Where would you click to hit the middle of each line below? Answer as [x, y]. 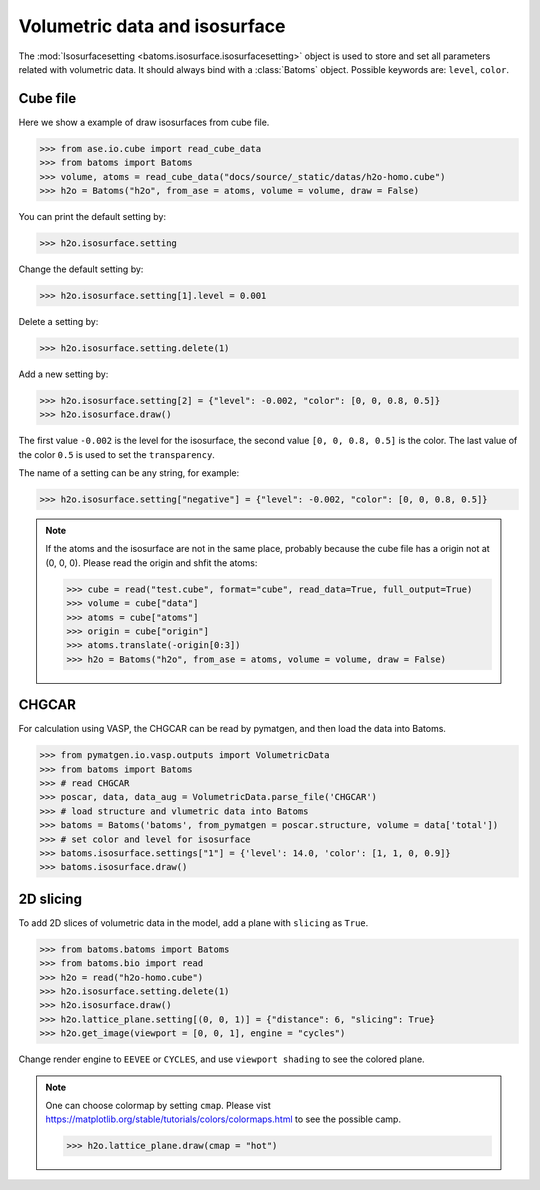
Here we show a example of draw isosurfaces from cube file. [144, 122]
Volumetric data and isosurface [152, 26]
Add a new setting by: [63, 374]
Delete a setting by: [58, 321]
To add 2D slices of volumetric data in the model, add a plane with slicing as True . [193, 922]
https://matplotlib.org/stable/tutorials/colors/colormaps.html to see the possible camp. [223, 1119]
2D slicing [50, 898]
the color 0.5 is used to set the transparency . [116, 454]
